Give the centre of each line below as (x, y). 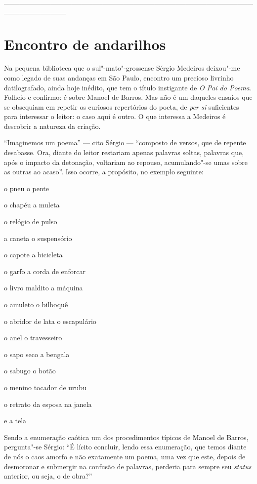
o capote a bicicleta (33, 255)
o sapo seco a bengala (37, 354)
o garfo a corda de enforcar (45, 271)
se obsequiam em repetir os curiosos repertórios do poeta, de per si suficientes (122, 106)
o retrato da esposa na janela (48, 404)
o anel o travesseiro (33, 338)
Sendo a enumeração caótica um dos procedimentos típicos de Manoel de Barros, (126, 437)
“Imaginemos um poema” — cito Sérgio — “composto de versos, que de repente (125, 142)
